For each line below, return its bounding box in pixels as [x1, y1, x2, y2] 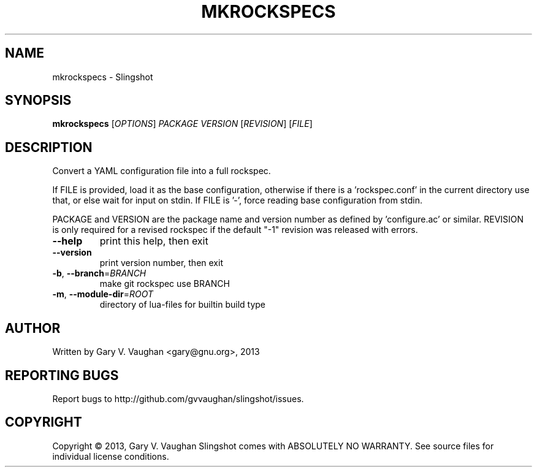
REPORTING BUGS [5, 367, 119, 383]
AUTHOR [5, 320, 61, 336]
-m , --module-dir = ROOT [52, 289, 154, 300]
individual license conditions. [52, 451, 169, 462]
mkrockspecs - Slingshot [52, 71, 153, 82]
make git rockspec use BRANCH [99, 278, 230, 289]
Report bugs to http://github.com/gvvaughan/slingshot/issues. [52, 393, 304, 404]
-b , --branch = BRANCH [52, 268, 147, 279]
